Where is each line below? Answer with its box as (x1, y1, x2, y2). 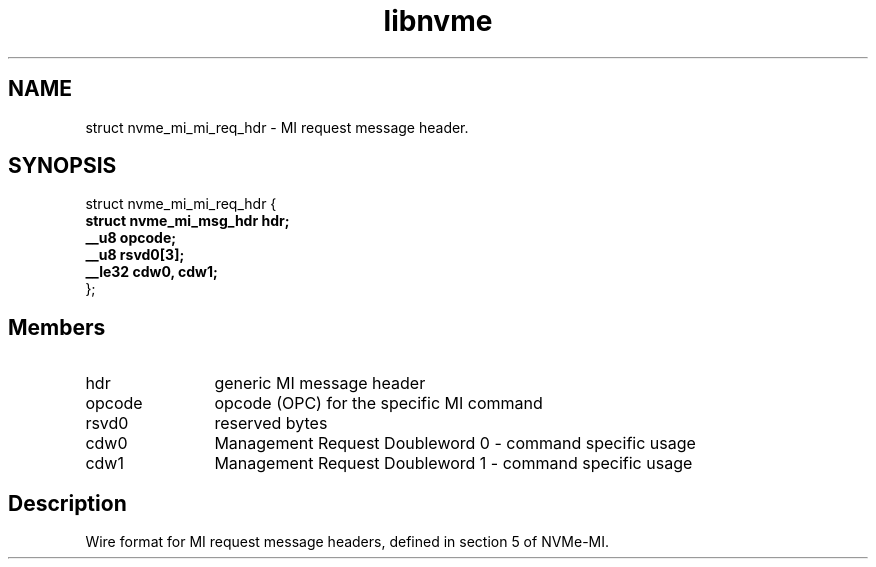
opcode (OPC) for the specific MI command (214, 393, 543, 414)
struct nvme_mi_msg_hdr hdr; (85, 212, 290, 230)
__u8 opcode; (85, 229, 177, 247)
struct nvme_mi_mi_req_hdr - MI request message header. (85, 118, 469, 136)
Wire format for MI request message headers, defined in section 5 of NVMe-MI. (85, 533, 610, 551)
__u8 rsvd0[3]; (85, 246, 185, 264)
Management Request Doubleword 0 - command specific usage (214, 433, 696, 454)
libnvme (383, 4, 493, 38)
